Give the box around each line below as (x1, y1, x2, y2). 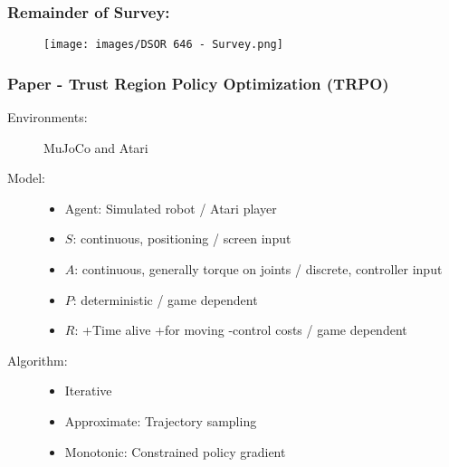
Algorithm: (7, 350, 68, 369)
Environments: (7, 108, 88, 127)
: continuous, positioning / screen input (72, 229, 291, 248)
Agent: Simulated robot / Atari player (64, 198, 277, 217)
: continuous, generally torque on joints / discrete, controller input (74, 260, 443, 279)
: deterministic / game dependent (72, 290, 258, 309)
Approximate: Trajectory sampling (64, 412, 257, 431)
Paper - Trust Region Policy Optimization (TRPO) (7, 71, 389, 94)
